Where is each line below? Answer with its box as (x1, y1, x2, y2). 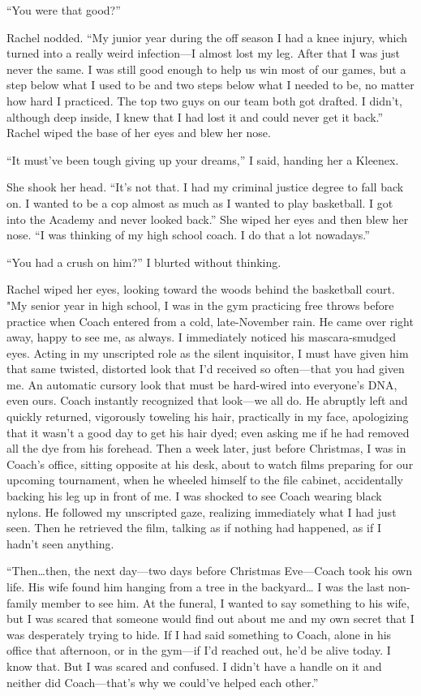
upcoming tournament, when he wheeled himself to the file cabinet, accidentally (6, 471, 403, 488)
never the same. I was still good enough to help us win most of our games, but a (6, 60, 406, 77)
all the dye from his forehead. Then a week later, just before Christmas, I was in (6, 440, 406, 457)
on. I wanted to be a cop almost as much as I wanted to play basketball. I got (6, 194, 393, 211)
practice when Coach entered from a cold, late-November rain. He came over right (6, 312, 414, 329)
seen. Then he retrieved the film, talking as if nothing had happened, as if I (6, 519, 381, 536)
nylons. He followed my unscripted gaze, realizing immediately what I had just (6, 503, 397, 520)
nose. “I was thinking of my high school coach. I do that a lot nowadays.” (6, 226, 370, 243)
